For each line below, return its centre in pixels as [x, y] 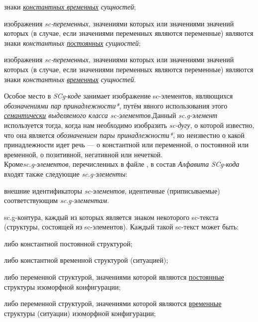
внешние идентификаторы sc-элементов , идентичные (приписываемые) [112, 190]
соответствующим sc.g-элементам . [57, 200]
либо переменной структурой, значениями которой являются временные [113, 303]
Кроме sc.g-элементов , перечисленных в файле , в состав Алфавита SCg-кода [122, 164]
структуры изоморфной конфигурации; [62, 286]
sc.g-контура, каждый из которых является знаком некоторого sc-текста [111, 217]
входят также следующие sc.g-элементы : [66, 173]
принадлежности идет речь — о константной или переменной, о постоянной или [127, 145]
